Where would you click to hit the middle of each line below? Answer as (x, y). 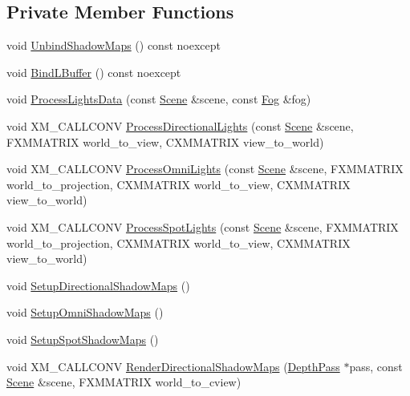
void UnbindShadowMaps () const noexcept (114, 45)
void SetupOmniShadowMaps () (85, 312)
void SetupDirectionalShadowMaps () (98, 285)
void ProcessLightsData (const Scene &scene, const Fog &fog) (159, 99)
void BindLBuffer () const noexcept (94, 72)
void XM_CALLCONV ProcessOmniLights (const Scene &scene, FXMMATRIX (205, 169)
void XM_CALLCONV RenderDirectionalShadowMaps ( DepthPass (173, 366)
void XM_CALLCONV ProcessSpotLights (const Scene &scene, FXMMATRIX (203, 226)
